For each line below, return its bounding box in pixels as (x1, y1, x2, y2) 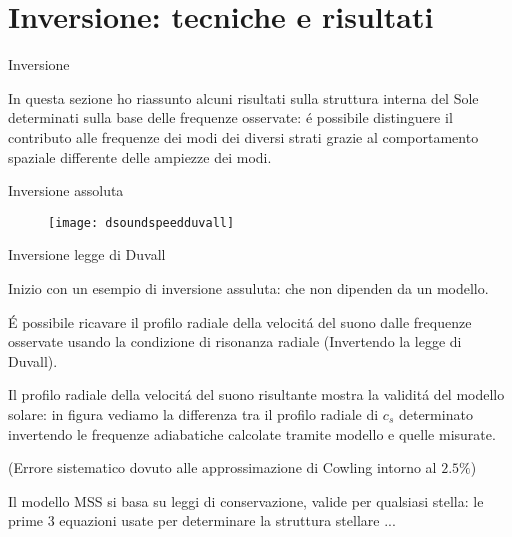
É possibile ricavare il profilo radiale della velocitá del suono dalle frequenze (8, 311, 472, 332)
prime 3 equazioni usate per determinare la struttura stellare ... (8, 510, 396, 531)
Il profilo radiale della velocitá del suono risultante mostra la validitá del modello (8, 384, 505, 405)
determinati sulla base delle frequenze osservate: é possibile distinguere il (8, 107, 453, 128)
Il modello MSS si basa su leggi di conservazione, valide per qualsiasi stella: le (8, 490, 484, 511)
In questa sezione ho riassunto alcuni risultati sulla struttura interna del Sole (8, 87, 479, 108)
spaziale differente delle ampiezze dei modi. (8, 146, 272, 167)
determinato (398, 403, 473, 424)
